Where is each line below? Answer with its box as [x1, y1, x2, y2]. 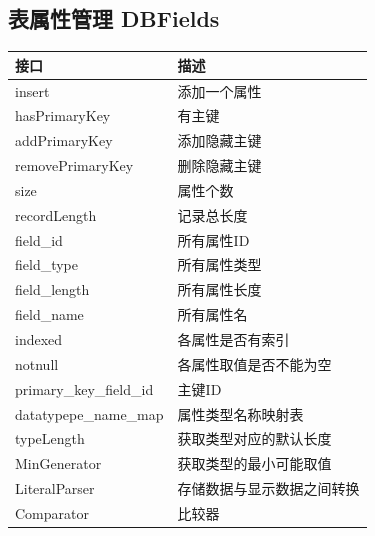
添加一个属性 [177, 80, 262, 101]
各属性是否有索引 [177, 328, 290, 349]
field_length [15, 279, 90, 300]
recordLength [15, 204, 97, 225]
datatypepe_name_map [15, 403, 164, 424]
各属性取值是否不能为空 [177, 353, 332, 374]
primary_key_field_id [15, 378, 154, 399]
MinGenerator [15, 453, 102, 474]
